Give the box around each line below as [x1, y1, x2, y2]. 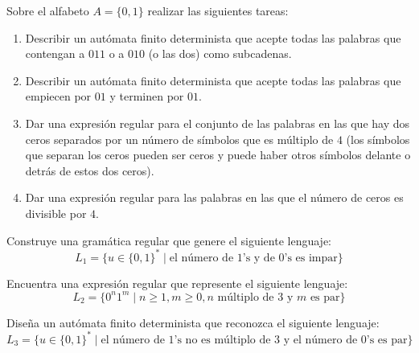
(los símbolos [346, 130, 410, 147]
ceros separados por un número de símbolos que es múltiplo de [25, 130, 334, 147]
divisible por [25, 204, 87, 221]
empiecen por [25, 88, 92, 105]
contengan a [25, 45, 85, 62]
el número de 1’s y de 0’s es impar [169, 252, 338, 264]
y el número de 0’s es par [283, 334, 408, 346]
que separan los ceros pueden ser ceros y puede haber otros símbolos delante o [25, 146, 411, 163]
